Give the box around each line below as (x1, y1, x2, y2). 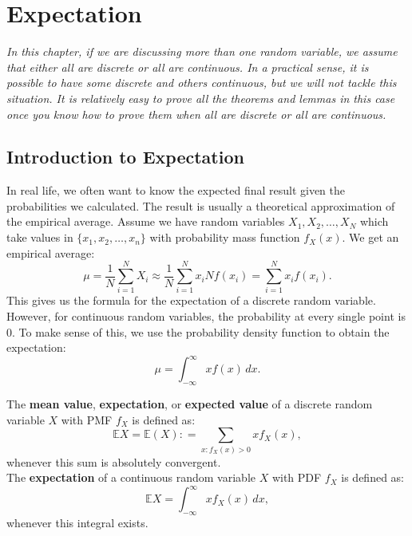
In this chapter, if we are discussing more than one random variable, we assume (6, 43, 398, 60)
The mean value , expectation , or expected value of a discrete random (6, 396, 373, 412)
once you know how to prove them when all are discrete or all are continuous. (6, 105, 386, 122)
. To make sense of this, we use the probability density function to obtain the (12, 323, 390, 340)
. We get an (342, 229, 399, 246)
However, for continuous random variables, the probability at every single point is (6, 307, 406, 324)
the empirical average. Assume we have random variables (6, 213, 285, 230)
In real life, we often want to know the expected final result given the (6, 182, 346, 199)
